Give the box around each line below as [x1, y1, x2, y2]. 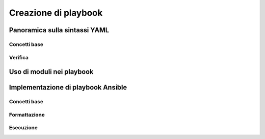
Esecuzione [9, 124, 38, 131]
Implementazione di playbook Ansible [9, 83, 127, 92]
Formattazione [9, 111, 45, 118]
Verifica [9, 54, 29, 61]
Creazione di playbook [9, 7, 103, 18]
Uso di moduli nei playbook [9, 68, 94, 76]
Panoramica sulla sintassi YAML [9, 26, 109, 34]
